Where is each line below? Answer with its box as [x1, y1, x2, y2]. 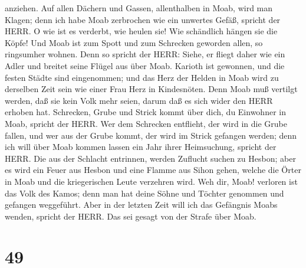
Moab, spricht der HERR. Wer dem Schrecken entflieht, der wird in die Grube [5, 117, 287, 129]
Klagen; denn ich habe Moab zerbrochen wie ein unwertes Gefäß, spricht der [5, 13, 281, 25]
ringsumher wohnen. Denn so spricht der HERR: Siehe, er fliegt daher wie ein [5, 48, 285, 60]
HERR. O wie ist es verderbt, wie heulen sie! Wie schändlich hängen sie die [5, 25, 278, 37]
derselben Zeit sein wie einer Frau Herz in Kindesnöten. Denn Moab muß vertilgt [5, 83, 298, 95]
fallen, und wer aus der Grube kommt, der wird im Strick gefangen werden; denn [5, 129, 297, 141]
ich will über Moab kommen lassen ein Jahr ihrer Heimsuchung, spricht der [5, 140, 277, 153]
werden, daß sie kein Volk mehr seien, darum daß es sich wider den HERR [5, 94, 273, 106]
